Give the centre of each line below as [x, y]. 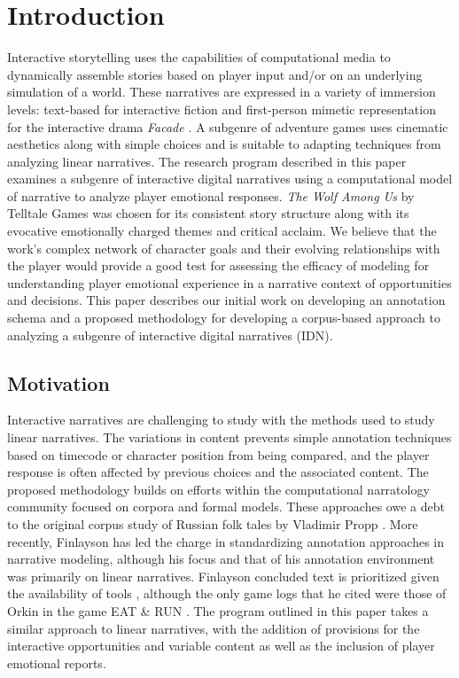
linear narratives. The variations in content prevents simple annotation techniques [229, 437]
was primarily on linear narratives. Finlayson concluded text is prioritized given [223, 576]
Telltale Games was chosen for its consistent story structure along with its [208, 213]
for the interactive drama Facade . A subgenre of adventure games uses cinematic [228, 126]
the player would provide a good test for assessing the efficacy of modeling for [218, 265]
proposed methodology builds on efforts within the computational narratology [218, 489]
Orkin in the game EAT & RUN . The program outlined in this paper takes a [218, 610]
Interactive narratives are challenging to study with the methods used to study [221, 420]
